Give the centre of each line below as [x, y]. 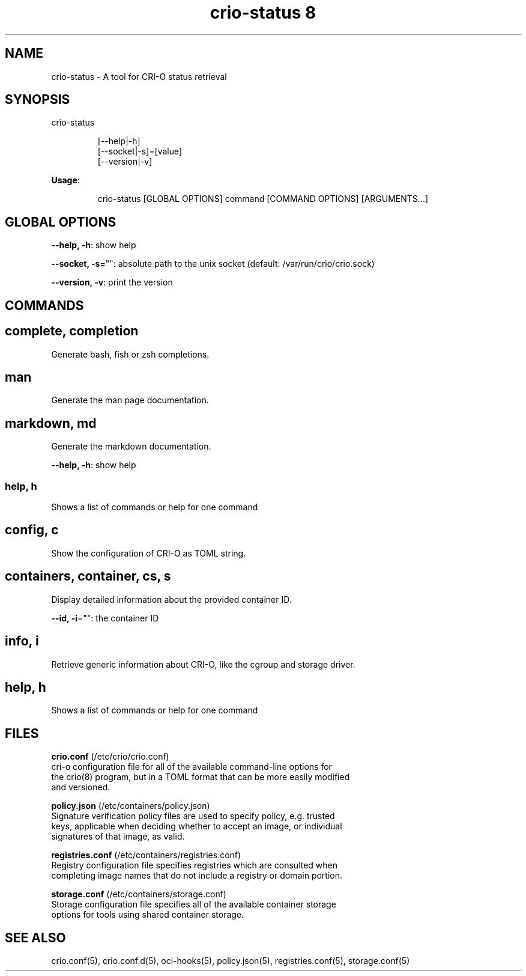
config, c [32, 530]
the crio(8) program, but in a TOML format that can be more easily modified [201, 777]
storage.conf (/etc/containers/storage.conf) [139, 894]
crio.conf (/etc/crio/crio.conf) [110, 757]
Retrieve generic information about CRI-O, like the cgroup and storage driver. [203, 664]
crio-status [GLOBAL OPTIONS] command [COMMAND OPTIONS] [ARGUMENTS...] [263, 199]
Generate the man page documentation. [130, 400]
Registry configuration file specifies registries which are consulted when [195, 865]
